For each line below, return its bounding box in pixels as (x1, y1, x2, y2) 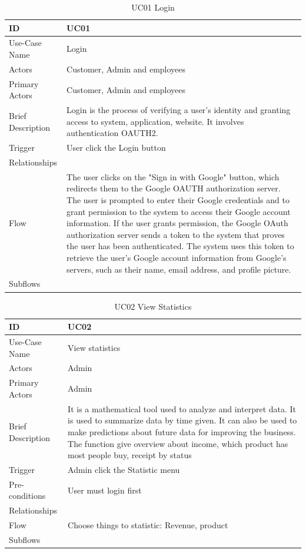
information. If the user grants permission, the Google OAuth (66, 217, 288, 229)
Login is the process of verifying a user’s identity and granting (66, 104, 291, 116)
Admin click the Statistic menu (68, 463, 180, 475)
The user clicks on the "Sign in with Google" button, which (66, 170, 280, 183)
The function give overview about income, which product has (68, 437, 288, 449)
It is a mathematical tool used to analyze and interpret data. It (68, 402, 297, 415)
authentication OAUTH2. (66, 127, 158, 139)
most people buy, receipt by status (68, 449, 192, 461)
